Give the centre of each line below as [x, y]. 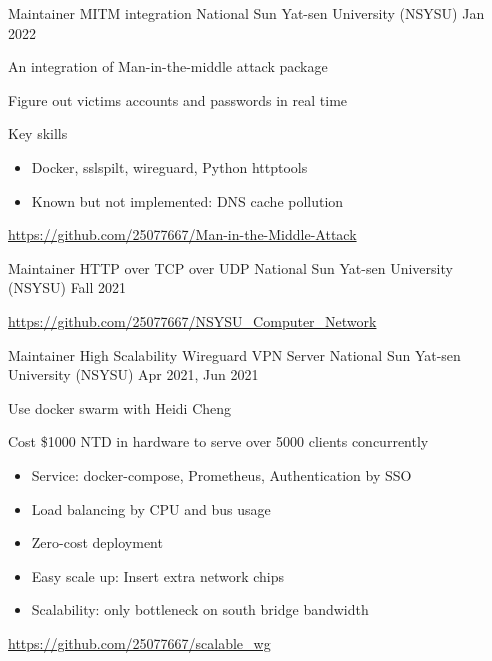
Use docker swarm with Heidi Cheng [120, 407]
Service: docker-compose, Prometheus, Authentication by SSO [221, 474]
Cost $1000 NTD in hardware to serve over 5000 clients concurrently [218, 441]
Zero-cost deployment [97, 542]
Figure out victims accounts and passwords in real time [178, 99]
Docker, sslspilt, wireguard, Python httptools [169, 166]
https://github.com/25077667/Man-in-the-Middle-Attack [182, 234]
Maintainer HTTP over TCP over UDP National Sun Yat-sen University [230, 267]
